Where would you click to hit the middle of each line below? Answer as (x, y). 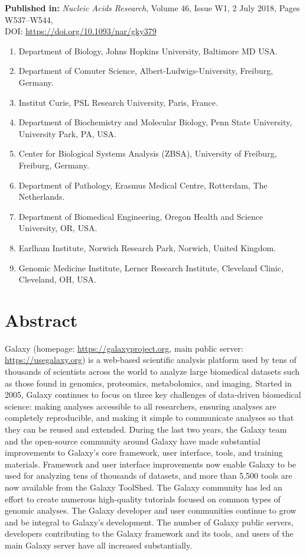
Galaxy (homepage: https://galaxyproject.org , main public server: (124, 348)
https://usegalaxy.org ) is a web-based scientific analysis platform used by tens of (151, 360)
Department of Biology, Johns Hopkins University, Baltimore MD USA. (148, 51)
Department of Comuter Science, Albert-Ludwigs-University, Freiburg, (146, 71)
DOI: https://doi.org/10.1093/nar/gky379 (81, 31)
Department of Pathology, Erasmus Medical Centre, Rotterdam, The (143, 185)
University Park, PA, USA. (67, 133)
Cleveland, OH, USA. (57, 279)
